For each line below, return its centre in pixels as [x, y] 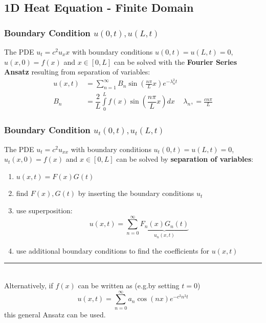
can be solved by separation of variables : [185, 159]
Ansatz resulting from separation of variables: [77, 72]
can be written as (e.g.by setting [129, 285]
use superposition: [44, 210]
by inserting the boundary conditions [136, 193]
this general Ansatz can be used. [55, 314]
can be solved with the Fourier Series [175, 61]
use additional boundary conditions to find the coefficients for [113, 250]
